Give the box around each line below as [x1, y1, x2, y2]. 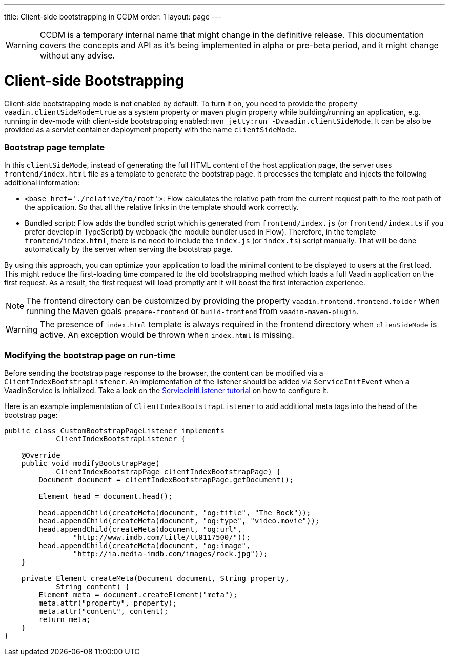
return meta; [38, 615, 91, 624]
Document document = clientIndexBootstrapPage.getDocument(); [38, 476, 294, 484]
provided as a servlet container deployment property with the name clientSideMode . [4, 125, 297, 134]
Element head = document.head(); [38, 492, 173, 500]
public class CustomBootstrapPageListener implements [4, 426, 224, 435]
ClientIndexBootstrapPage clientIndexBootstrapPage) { [56, 468, 281, 476]
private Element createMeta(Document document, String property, [21, 574, 290, 583]
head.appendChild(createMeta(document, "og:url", [38, 525, 242, 533]
